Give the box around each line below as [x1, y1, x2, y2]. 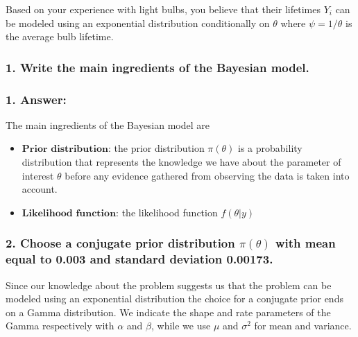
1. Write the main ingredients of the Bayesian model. [6, 58, 309, 76]
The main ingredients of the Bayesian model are [6, 117, 210, 132]
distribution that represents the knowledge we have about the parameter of [22, 155, 341, 169]
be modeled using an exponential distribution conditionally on [6, 15, 270, 30]
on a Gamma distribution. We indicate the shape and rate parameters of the [6, 304, 331, 319]
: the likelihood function [116, 205, 218, 219]
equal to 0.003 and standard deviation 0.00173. [6, 250, 273, 268]
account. [22, 182, 58, 196]
